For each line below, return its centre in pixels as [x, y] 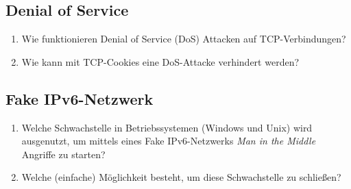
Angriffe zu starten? [63, 154]
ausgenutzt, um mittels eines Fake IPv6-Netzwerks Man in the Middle [169, 141]
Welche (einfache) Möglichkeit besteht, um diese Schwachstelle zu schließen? [181, 177]
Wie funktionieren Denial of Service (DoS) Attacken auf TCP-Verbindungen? [184, 39]
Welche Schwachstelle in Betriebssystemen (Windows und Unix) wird [167, 127]
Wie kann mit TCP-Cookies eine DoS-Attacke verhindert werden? [160, 61]
